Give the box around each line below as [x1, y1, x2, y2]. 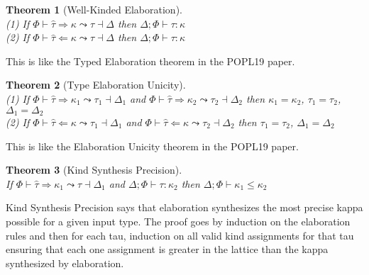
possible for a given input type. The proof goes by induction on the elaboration [6, 213, 351, 228]
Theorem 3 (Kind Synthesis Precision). [6, 162, 182, 177]
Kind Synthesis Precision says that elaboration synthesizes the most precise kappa [6, 200, 363, 215]
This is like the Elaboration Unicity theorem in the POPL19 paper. [6, 138, 299, 153]
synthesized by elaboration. [6, 255, 124, 270]
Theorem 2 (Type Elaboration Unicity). [6, 77, 186, 92]
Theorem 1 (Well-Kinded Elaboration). [6, 2, 182, 16]
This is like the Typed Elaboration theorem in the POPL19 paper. [6, 53, 295, 68]
